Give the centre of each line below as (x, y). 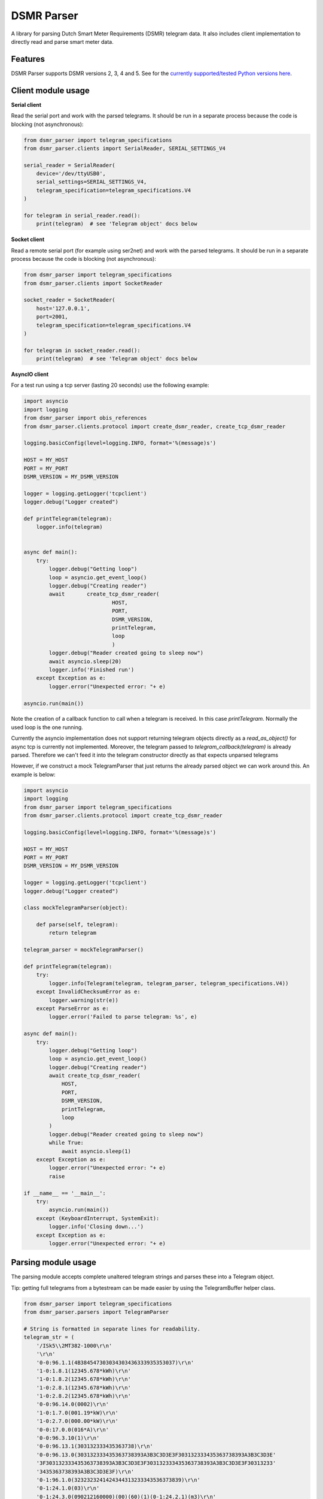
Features (28, 59)
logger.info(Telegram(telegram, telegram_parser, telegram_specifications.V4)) (169, 983)
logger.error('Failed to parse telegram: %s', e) (123, 1017)
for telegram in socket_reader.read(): (82, 350)
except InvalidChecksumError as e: (88, 992)
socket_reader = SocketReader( (70, 300)
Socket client (28, 239)
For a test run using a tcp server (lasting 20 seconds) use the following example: (110, 385)
